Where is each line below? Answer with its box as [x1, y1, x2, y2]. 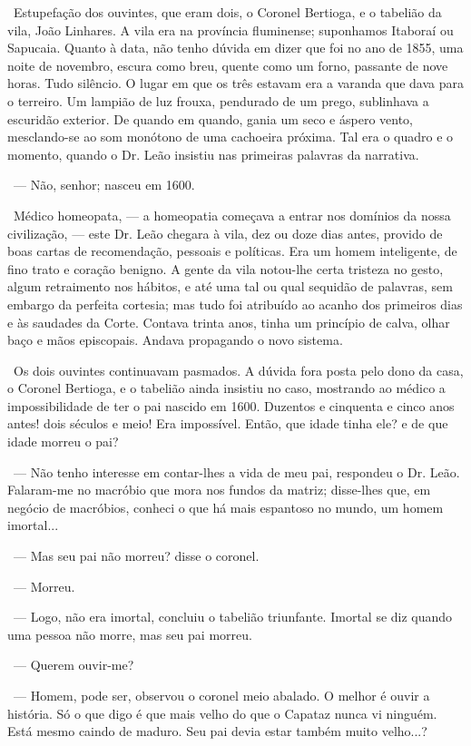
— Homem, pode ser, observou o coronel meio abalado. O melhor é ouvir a [13, 686, 430, 704]
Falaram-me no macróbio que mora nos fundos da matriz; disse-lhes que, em [7, 480, 431, 499]
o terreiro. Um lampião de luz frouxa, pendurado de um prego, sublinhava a [7, 91, 429, 110]
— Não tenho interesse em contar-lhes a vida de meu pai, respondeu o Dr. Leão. [13, 462, 460, 481]
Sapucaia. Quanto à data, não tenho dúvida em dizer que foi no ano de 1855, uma [7, 38, 464, 57]
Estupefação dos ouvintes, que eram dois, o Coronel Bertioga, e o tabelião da [13, 3, 442, 21]
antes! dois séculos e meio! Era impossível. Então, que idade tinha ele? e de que [7, 414, 448, 433]
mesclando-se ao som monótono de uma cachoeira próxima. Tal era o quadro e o [7, 127, 454, 146]
